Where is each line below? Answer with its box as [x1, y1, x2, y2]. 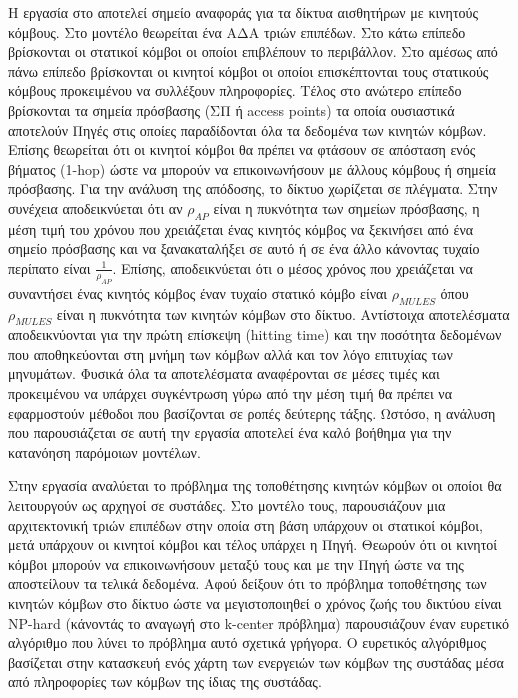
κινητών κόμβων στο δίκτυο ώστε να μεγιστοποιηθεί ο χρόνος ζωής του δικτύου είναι [8, 593, 502, 614]
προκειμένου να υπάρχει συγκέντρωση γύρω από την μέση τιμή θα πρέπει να [8, 383, 452, 404]
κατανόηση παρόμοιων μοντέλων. [8, 441, 201, 462]
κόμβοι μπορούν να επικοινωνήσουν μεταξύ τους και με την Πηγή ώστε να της [8, 553, 464, 574]
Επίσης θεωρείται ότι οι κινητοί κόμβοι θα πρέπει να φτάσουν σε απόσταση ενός [8, 139, 476, 160]
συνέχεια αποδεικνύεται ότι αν [8, 197, 183, 218]
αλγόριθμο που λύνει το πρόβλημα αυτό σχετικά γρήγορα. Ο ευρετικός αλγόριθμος [8, 632, 487, 653]
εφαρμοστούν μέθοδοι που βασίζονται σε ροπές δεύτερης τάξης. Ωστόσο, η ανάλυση [8, 402, 496, 423]
